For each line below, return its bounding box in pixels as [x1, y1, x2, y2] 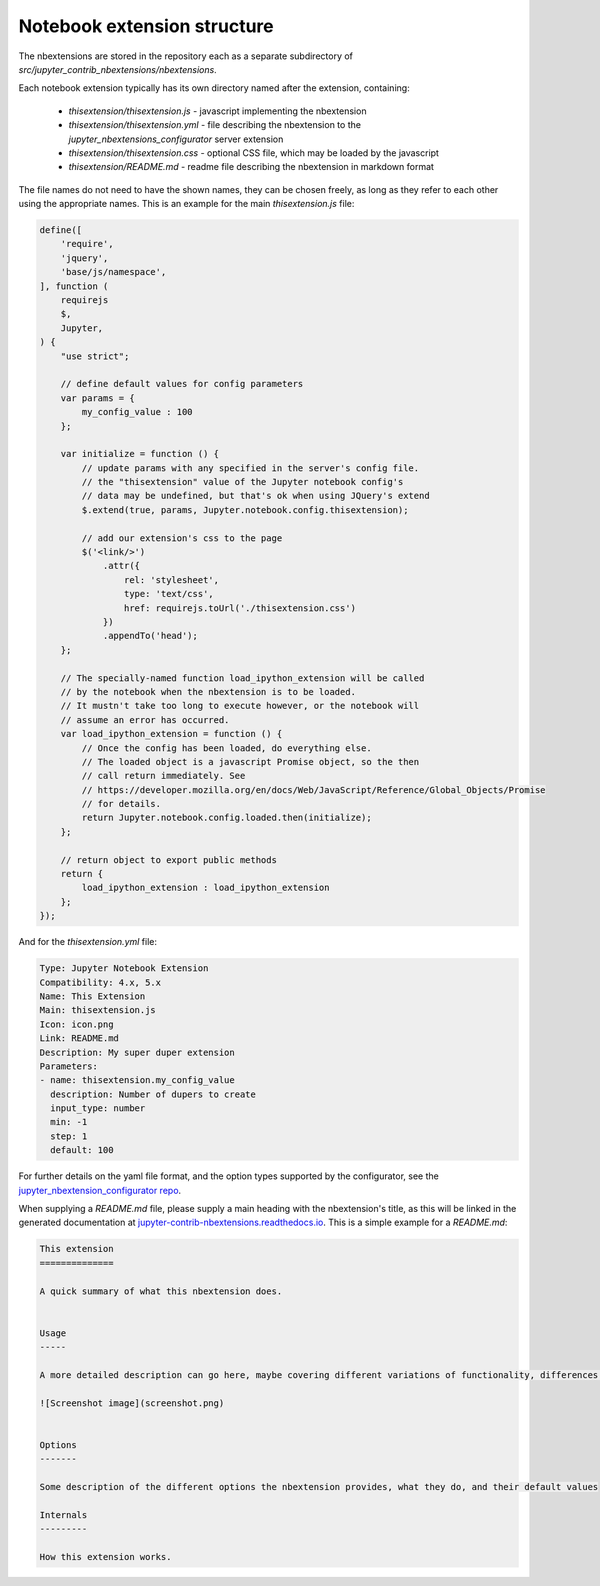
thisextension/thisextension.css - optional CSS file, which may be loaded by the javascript [68, 146, 440, 159]
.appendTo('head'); [102, 630, 199, 642]
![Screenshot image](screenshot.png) [39, 1397, 225, 1409]
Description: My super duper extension [39, 1046, 235, 1058]
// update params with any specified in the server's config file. [81, 462, 420, 474]
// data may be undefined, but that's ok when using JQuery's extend [81, 490, 430, 502]
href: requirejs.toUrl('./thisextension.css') [123, 602, 357, 614]
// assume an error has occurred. [60, 714, 230, 725]
